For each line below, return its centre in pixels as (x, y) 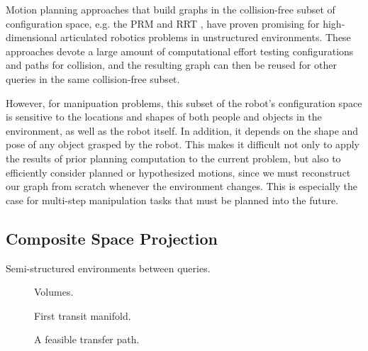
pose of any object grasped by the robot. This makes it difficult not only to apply (183, 144)
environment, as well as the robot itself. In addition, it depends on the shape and (182, 130)
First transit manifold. (83, 315)
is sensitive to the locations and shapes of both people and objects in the (164, 117)
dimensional (32, 37)
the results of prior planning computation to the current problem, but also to (173, 158)
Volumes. (54, 292)
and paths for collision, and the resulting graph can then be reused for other (171, 65)
